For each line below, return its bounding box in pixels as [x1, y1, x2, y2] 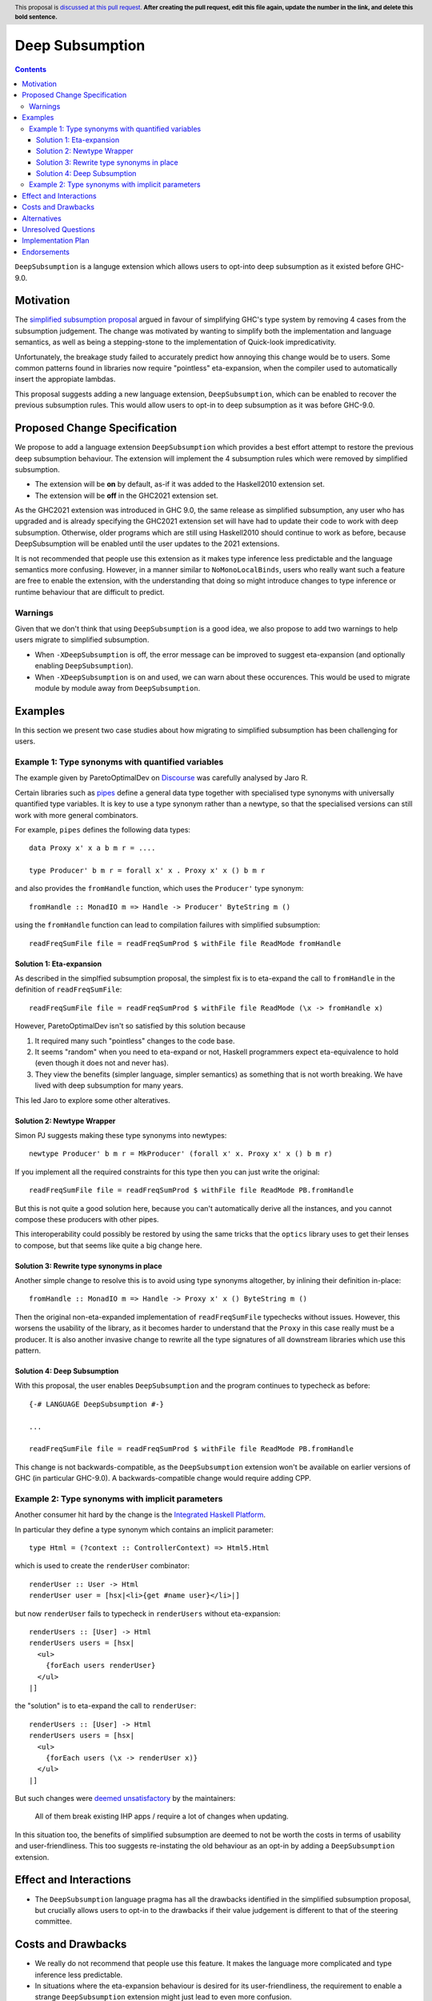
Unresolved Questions [22, 225, 95, 235]
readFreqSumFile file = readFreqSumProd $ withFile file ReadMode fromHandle [29, 939, 342, 948]
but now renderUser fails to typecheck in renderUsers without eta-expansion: [14, 1609, 281, 1618]
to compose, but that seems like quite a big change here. [14, 1241, 202, 1250]
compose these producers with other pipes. [14, 1214, 159, 1224]
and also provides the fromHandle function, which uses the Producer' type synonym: [14, 884, 304, 893]
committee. [34, 1917, 72, 1927]
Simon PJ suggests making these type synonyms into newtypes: [14, 1130, 227, 1140]
